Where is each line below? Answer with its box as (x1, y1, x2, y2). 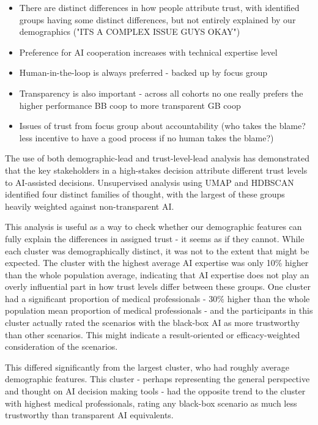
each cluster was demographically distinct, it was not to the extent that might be (5, 244, 309, 257)
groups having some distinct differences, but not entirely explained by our (19, 13, 296, 26)
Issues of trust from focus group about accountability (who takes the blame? (19, 119, 306, 132)
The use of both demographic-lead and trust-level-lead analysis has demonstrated (5, 152, 309, 164)
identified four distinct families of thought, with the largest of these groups (5, 188, 285, 201)
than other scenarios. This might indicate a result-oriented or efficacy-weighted (5, 328, 300, 341)
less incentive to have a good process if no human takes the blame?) (19, 131, 274, 144)
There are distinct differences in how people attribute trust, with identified (19, 1, 300, 13)
